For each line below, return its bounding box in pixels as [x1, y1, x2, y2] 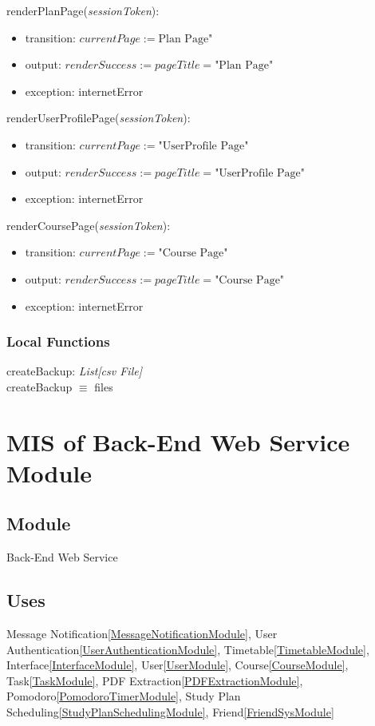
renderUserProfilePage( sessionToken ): [6, 109, 191, 126]
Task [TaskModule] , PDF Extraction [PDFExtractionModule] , [6, 672, 303, 688]
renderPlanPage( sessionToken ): [6, 2, 160, 18]
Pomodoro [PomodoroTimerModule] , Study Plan [6, 688, 241, 704]
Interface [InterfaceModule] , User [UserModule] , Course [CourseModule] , [6, 657, 349, 673]
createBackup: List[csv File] [6, 363, 142, 379]
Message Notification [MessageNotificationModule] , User [6, 625, 278, 642]
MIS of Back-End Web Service [6, 425, 350, 458]
